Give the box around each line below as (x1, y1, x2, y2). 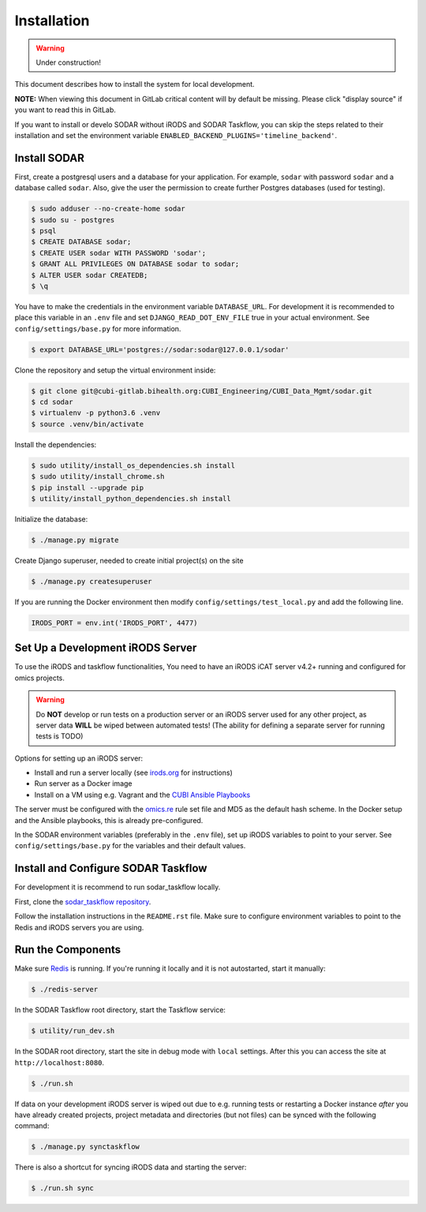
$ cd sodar (31, 398, 73, 406)
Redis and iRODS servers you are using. (14, 922, 144, 932)
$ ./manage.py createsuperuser (31, 577, 153, 585)
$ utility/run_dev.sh (31, 1027, 115, 1035)
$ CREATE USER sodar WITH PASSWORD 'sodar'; (31, 249, 207, 257)
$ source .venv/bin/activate (31, 419, 144, 428)
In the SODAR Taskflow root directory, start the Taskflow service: (14, 1005, 226, 1015)
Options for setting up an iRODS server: (14, 754, 144, 763)
